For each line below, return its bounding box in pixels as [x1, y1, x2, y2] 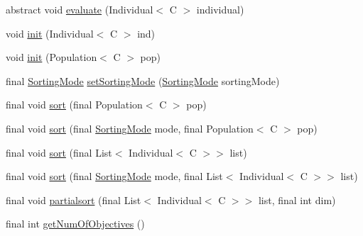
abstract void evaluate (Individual [6, 2, 153, 16]
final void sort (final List [6, 145, 112, 159]
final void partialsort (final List [6, 192, 141, 207]
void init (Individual [6, 26, 94, 40]
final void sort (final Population [6, 97, 143, 112]
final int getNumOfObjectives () [6, 216, 145, 231]
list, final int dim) [258, 192, 336, 207]
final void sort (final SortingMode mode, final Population [6, 120, 254, 135]
